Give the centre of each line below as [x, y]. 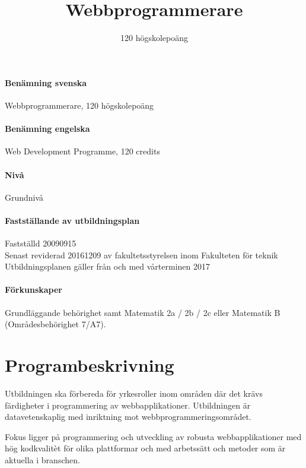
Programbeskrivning [90, 365]
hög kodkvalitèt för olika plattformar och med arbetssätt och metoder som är [145, 448]
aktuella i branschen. [42, 459]
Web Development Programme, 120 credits [82, 151]
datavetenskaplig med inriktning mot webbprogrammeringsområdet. [128, 417]
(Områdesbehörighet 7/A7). [55, 324]
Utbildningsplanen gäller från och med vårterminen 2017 [107, 266]
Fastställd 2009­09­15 [41, 243]
